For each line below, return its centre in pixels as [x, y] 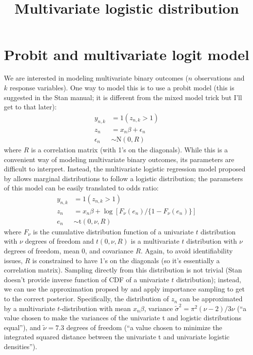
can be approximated [211, 299]
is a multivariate [155, 241]
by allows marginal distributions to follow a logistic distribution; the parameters [124, 178]
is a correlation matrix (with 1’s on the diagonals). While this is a [129, 150]
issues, [13, 260]
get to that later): [30, 107]
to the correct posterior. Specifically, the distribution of [87, 299]
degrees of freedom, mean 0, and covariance [69, 251]
